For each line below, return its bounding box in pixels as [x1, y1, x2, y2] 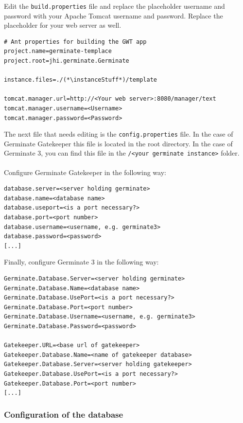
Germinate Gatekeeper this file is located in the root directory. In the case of [4, 138, 233, 148]
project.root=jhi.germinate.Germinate [4, 57, 129, 65]
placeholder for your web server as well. [4, 20, 121, 30]
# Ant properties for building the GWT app [4, 38, 147, 45]
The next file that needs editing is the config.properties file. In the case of [4, 129, 233, 139]
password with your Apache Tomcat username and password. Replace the [4, 10, 223, 20]
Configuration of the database [4, 408, 123, 420]
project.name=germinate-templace [4, 48, 112, 55]
